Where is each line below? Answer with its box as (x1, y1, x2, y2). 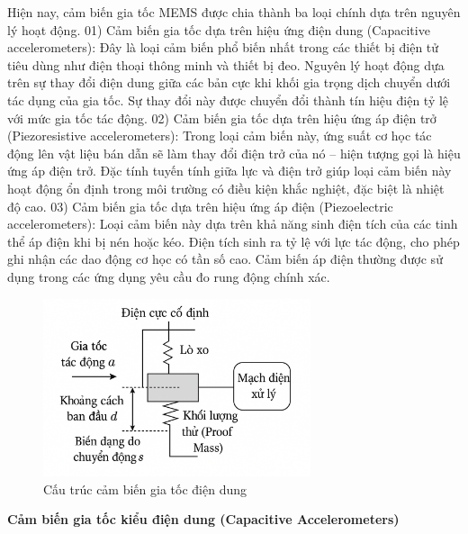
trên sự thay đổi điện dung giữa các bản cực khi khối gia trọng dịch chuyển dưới (7, 73, 451, 92)
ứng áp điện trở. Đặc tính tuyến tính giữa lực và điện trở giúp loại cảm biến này (7, 161, 452, 180)
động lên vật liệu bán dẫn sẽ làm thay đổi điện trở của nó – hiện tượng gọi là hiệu (7, 143, 461, 162)
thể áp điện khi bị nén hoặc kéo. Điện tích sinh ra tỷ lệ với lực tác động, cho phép (7, 231, 460, 250)
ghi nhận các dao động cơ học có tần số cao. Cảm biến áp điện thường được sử (7, 249, 443, 268)
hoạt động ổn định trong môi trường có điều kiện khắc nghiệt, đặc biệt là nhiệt (7, 178, 445, 197)
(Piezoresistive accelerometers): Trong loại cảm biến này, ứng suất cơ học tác (7, 126, 432, 145)
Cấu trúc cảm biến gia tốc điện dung (43, 479, 247, 498)
